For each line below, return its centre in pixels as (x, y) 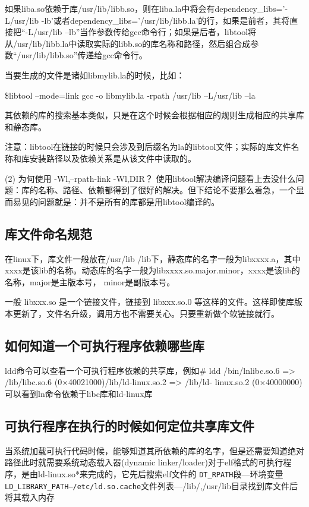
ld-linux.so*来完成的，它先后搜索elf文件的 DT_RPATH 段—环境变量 (160, 473)
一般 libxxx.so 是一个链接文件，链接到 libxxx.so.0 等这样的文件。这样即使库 (150, 302)
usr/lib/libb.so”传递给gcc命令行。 (84, 55)
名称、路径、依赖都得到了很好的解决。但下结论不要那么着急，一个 (167, 190)
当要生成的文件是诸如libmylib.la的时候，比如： (95, 75)
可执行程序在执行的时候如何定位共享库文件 (130, 425)
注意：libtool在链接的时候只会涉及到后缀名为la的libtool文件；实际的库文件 (148, 147)
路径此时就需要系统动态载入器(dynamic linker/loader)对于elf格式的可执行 (144, 462)
